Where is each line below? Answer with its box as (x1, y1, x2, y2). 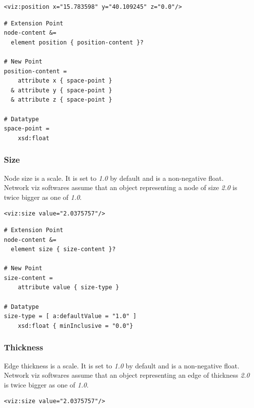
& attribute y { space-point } (11, 86, 112, 94)
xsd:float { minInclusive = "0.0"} (18, 322, 133, 329)
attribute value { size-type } (18, 284, 119, 291)
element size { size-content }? (11, 246, 116, 253)
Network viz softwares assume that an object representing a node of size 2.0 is (4, 182, 237, 193)
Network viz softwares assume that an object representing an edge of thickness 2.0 (4, 370, 250, 380)
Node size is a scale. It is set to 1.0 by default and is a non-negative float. (4, 172, 224, 183)
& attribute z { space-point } (11, 96, 112, 104)
